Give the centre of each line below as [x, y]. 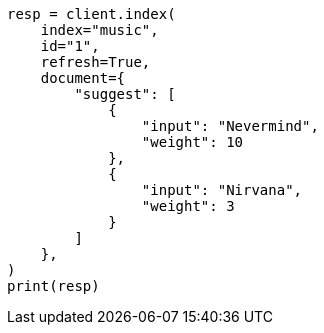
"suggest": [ [125, 94]
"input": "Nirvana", [222, 190]
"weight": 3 [188, 206]
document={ [83, 78]
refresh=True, [95, 62]
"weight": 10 [192, 142]
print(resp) [53, 286]
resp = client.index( [91, 14]
